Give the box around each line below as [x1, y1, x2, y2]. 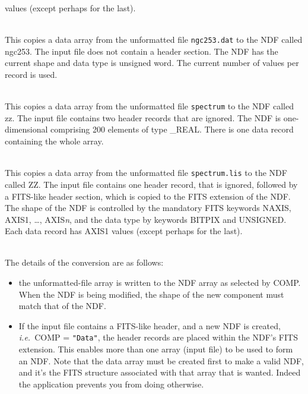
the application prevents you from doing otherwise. [18, 377, 204, 390]
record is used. [5, 68, 58, 81]
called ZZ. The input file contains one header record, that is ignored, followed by [5, 178, 298, 190]
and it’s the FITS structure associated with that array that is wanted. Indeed [18, 366, 301, 379]
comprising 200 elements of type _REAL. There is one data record [50, 123, 294, 135]
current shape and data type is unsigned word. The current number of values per [5, 56, 299, 69]
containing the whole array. [5, 135, 104, 147]
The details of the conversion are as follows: [5, 256, 164, 269]
